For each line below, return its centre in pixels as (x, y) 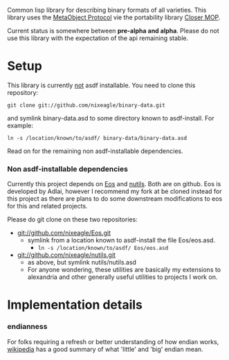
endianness (27, 327)
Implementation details (75, 305)
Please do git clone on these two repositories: (73, 219)
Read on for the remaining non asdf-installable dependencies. (95, 151)
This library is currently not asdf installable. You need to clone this (101, 85)
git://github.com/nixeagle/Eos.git (64, 233)
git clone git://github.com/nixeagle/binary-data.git (86, 105)
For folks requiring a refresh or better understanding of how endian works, (113, 341)
